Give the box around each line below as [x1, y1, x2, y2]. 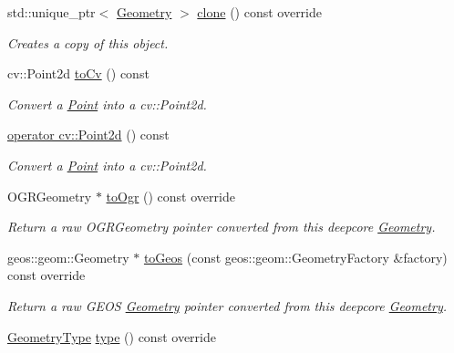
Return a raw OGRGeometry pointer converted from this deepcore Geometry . [7, 217, 436, 236]
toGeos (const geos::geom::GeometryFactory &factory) [143, 247, 448, 266]
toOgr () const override [106, 186, 235, 205]
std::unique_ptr [7, 3, 96, 21]
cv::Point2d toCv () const [7, 64, 150, 83]
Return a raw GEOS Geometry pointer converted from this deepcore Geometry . [7, 296, 447, 315]
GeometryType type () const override [7, 327, 216, 346]
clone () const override [197, 3, 323, 21]
